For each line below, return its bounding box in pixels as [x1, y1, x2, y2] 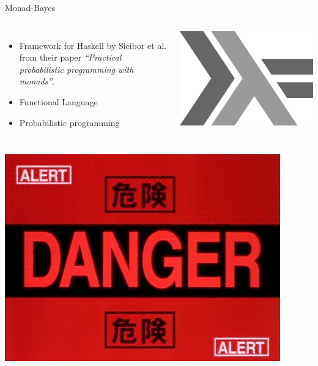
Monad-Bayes [5, 1, 56, 13]
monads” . [19, 75, 55, 88]
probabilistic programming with [19, 62, 134, 75]
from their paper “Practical [19, 51, 122, 64]
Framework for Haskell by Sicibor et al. [19, 39, 167, 51]
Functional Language [19, 95, 98, 108]
